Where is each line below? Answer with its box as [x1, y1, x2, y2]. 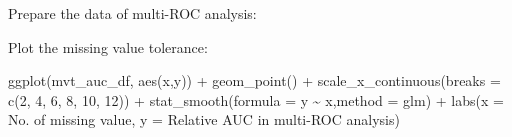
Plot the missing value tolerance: [8, 36, 208, 57]
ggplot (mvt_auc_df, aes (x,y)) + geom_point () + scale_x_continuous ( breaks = [8, 70, 501, 91]
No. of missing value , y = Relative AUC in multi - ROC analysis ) [8, 109, 400, 130]
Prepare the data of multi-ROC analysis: [8, 3, 257, 23]
